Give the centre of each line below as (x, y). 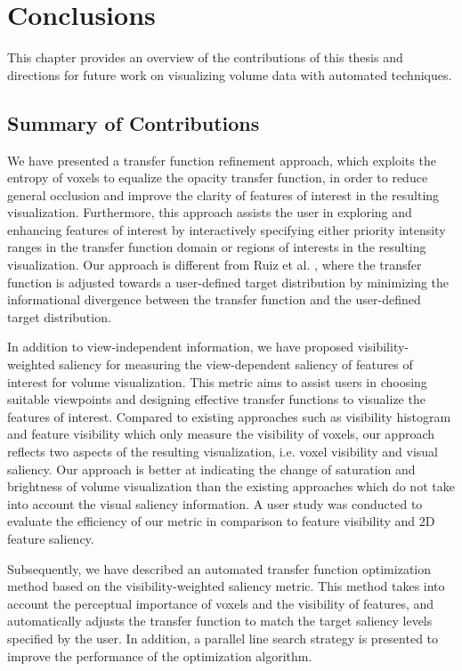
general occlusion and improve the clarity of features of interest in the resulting (223, 194)
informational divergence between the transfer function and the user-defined (214, 299)
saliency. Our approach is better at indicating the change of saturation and (211, 469)
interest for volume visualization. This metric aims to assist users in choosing (217, 381)
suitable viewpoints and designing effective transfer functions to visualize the (216, 399)
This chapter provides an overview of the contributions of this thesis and (205, 57)
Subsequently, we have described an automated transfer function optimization (219, 568)
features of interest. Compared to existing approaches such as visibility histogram (229, 416)
